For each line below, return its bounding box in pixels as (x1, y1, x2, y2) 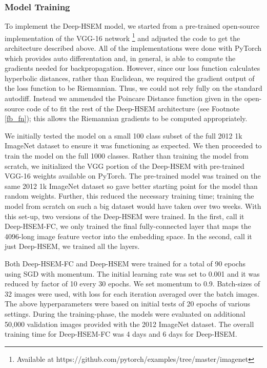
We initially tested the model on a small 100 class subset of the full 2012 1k (5, 130, 242, 141)
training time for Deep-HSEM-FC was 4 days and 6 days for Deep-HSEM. (5, 328, 237, 339)
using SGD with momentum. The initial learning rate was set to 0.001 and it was (5, 268, 260, 279)
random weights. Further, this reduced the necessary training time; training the (5, 190, 254, 201)
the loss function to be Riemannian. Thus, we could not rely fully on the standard (5, 83, 262, 93)
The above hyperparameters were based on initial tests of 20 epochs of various (5, 298, 250, 309)
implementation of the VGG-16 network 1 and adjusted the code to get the (5, 31, 240, 43)
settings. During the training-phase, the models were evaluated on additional (5, 308, 245, 319)
